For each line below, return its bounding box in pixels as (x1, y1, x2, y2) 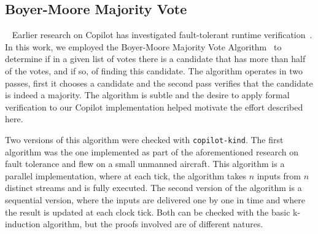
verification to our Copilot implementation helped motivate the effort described (5, 100, 303, 113)
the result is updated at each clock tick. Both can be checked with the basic (5, 205, 290, 218)
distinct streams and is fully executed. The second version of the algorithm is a (5, 181, 302, 194)
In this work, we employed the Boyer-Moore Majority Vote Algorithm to (5, 40, 282, 53)
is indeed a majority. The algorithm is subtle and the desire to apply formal (5, 88, 290, 101)
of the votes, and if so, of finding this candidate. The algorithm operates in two (5, 64, 303, 77)
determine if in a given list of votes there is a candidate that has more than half (5, 52, 306, 65)
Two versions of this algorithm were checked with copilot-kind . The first (5, 133, 284, 146)
